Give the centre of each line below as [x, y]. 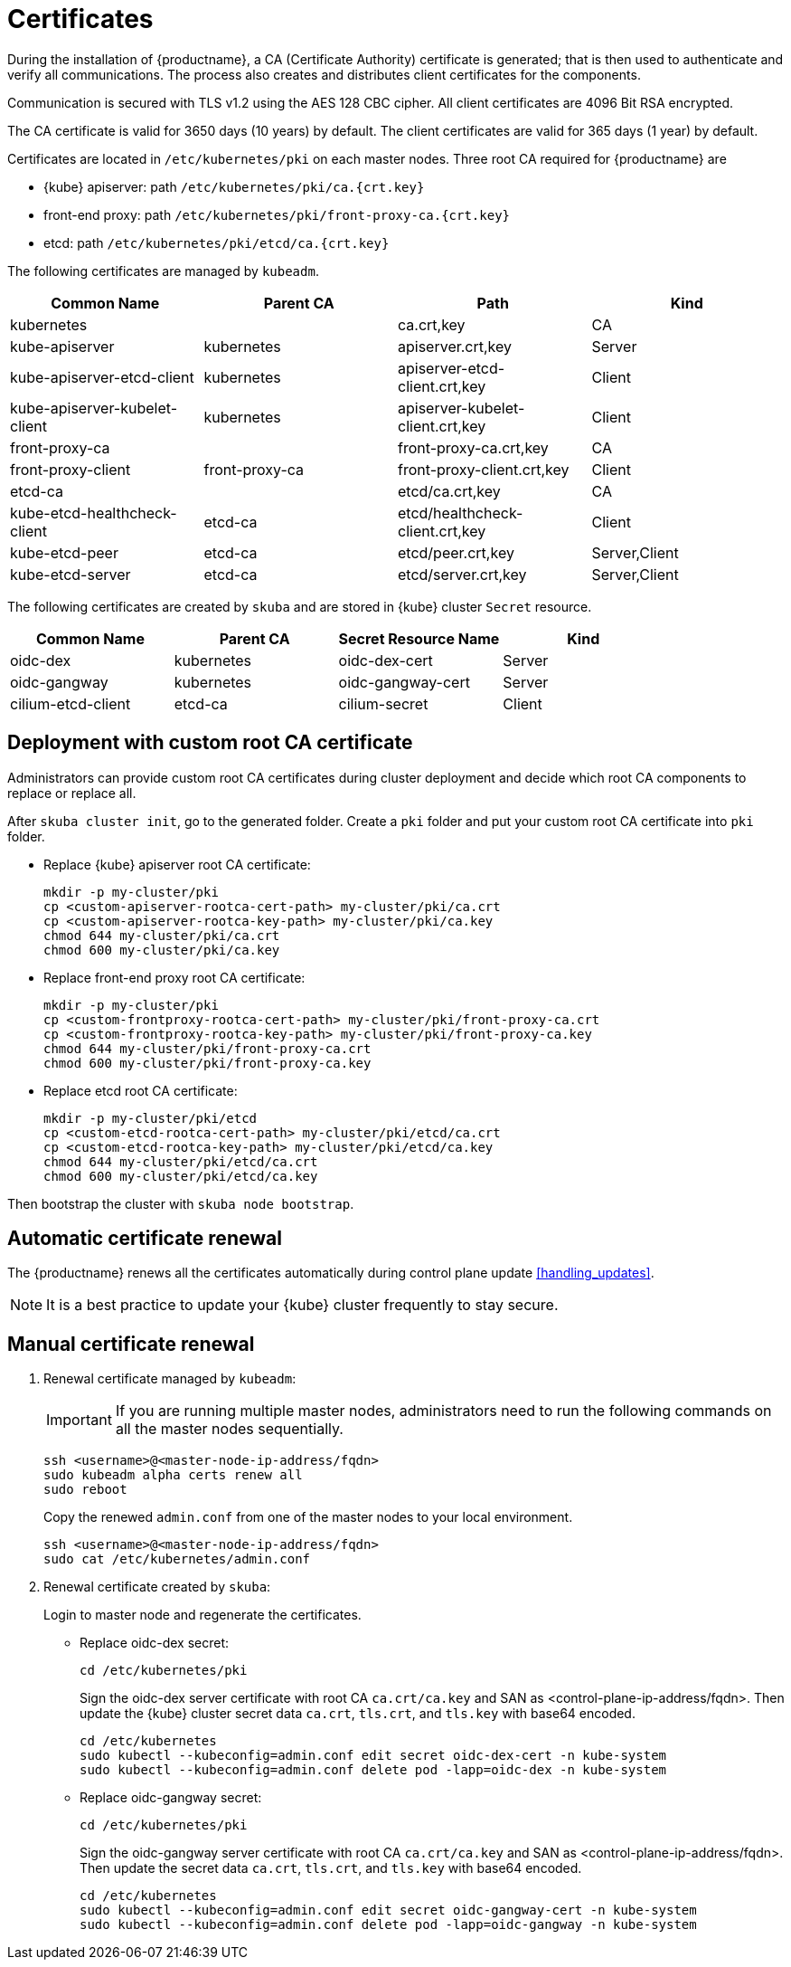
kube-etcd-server [71, 574]
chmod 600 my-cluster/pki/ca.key [162, 950]
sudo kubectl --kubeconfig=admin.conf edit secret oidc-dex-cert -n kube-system [373, 1756]
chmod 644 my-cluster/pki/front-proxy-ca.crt [207, 1048]
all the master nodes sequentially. [229, 1429]
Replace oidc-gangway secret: [171, 1798]
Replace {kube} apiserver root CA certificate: [177, 864]
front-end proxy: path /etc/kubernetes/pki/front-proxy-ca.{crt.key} [277, 214]
